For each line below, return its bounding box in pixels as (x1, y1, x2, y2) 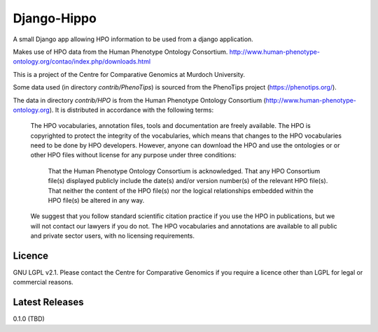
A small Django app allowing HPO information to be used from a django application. (13, 35, 253, 43)
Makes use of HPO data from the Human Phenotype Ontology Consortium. (13, 48, 228, 56)
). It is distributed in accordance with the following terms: (49, 106, 213, 114)
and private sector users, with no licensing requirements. (30, 231, 195, 240)
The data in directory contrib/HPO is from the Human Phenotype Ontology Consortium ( (13, 96, 266, 104)
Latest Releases (13, 296, 84, 308)
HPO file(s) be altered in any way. (48, 196, 145, 205)
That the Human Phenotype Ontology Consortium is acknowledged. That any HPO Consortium (48, 166, 321, 175)
